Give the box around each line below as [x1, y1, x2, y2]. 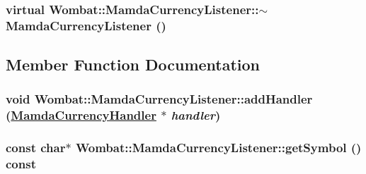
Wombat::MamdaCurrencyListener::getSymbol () [75, 139, 362, 156]
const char [6, 139, 66, 156]
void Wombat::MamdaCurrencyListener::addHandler [6, 90, 313, 108]
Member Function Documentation [6, 54, 261, 75]
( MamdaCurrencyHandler [6, 106, 156, 124]
